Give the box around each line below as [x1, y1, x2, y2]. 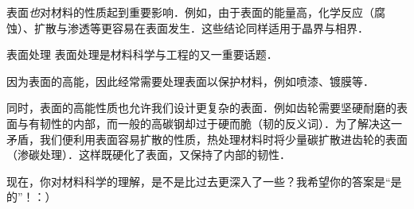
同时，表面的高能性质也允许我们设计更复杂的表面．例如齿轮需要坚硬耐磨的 [6, 99, 396, 116]
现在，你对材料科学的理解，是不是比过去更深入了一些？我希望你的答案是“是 [6, 172, 402, 189]
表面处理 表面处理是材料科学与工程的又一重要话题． [6, 46, 278, 63]
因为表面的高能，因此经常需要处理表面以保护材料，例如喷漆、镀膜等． [6, 72, 374, 89]
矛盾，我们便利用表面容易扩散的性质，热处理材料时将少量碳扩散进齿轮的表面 [6, 130, 408, 147]
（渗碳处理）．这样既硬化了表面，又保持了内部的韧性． [6, 146, 291, 163]
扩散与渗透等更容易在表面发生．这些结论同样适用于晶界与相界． [33, 19, 369, 36]
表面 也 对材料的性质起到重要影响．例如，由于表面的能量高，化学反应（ [6, 4, 374, 20]
